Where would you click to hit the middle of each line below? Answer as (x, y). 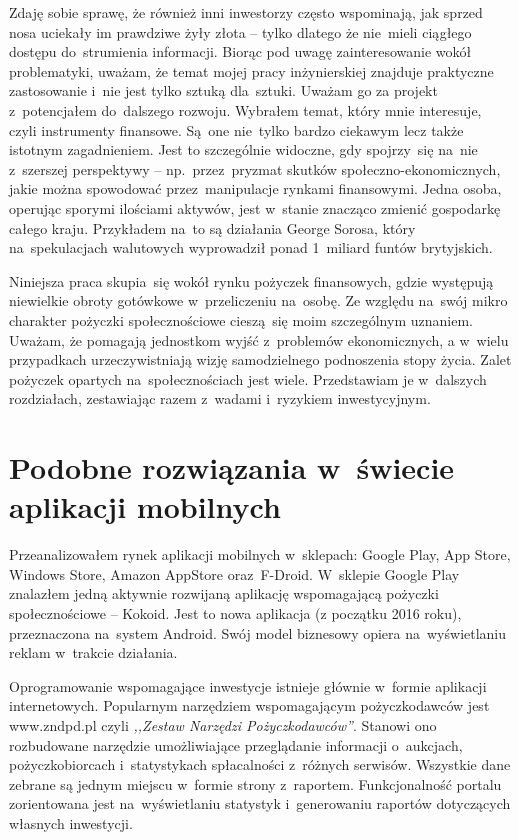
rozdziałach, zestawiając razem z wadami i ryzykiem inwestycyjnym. (220, 398)
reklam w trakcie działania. (93, 652)
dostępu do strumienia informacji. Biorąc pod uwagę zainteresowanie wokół (240, 51)
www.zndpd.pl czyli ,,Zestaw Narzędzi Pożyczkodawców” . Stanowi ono (223, 724)
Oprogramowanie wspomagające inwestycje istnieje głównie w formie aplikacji (248, 685)
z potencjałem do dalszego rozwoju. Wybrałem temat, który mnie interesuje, (245, 109)
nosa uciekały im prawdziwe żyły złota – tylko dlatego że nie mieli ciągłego (240, 31)
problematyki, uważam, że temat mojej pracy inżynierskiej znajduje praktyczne (251, 70)
